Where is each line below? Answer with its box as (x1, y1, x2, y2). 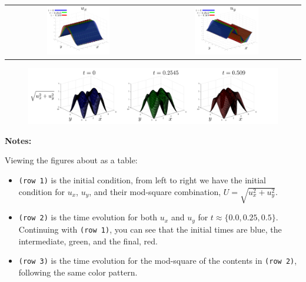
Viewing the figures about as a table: (5, 154, 138, 166)
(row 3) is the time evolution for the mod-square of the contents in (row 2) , (18, 254, 297, 267)
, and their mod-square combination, (89, 185, 221, 197)
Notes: (5, 134, 32, 146)
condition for (18, 185, 65, 197)
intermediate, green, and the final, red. (18, 234, 158, 247)
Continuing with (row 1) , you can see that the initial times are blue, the (18, 223, 282, 235)
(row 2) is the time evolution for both (18, 211, 158, 223)
